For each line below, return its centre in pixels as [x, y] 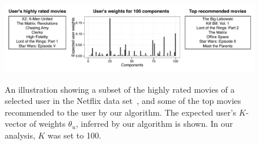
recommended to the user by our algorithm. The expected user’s [121, 112]
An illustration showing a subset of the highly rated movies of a [120, 89]
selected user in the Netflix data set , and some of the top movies [123, 101]
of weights [48, 124]
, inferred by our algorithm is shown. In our [154, 124]
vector [16, 124]
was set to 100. [74, 135]
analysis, [20, 135]
